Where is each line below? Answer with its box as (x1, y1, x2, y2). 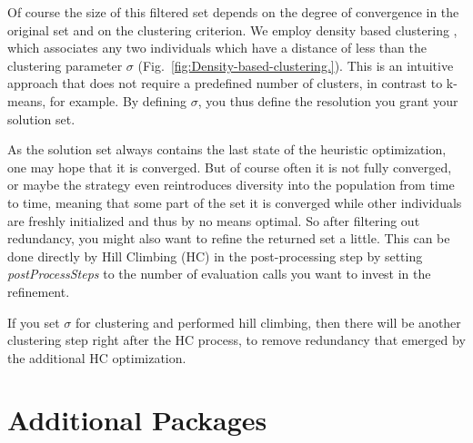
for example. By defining (49, 91, 187, 110)
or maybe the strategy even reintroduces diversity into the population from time (7, 175, 455, 194)
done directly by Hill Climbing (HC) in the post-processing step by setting (7, 246, 423, 265)
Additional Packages (7, 401, 267, 438)
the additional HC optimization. (7, 348, 186, 367)
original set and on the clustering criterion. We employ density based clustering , (7, 20, 458, 39)
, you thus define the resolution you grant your (197, 91, 458, 110)
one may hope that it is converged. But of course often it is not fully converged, (7, 157, 452, 176)
